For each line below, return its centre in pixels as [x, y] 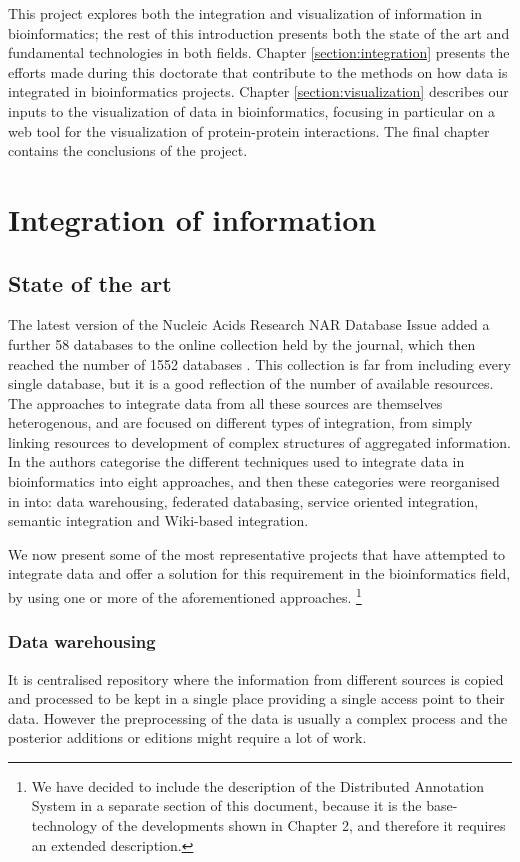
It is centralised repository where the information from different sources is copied [256, 678]
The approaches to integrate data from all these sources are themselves [225, 402]
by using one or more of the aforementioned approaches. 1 [185, 595]
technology [64, 825]
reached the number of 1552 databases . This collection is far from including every [259, 363]
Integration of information [192, 218]
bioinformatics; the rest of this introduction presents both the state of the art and [259, 32]
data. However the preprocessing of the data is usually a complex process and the [258, 717]
